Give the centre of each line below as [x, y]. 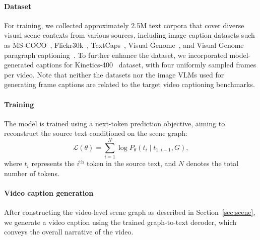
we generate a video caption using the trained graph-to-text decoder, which [120, 222]
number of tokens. [32, 173]
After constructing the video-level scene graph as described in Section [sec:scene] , [130, 212]
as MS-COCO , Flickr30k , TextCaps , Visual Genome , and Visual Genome [124, 45]
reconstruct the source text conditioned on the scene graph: [96, 133]
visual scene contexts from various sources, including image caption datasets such [129, 35]
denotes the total [212, 163]
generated [19, 65]
